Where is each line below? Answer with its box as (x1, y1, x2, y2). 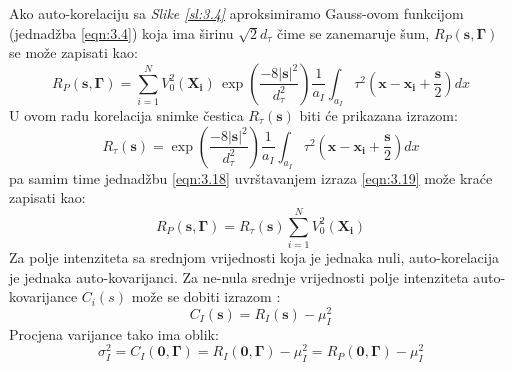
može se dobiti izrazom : (131, 286, 281, 307)
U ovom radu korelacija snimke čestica (9, 104, 244, 125)
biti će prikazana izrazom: (299, 104, 458, 125)
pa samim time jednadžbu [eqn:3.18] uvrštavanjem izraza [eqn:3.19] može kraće (9, 167, 493, 188)
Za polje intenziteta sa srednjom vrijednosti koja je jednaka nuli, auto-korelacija (9, 247, 499, 268)
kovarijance (9, 286, 78, 307)
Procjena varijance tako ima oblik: (9, 323, 219, 344)
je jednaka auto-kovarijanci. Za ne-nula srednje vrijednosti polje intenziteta (9, 266, 469, 287)
